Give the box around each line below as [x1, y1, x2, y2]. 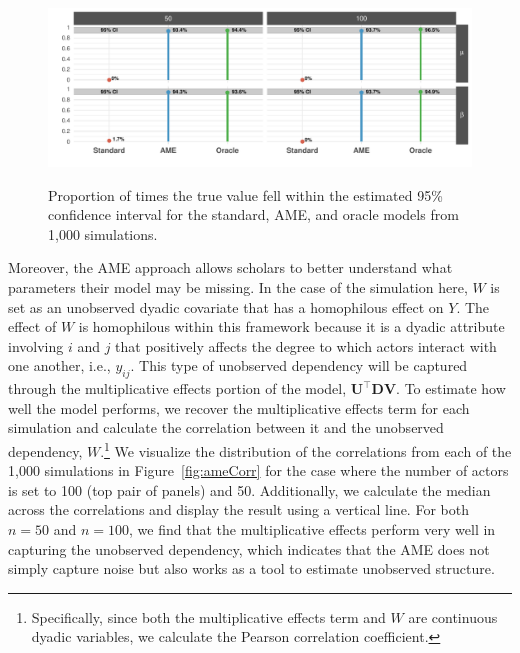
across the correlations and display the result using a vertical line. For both [8, 499, 469, 520]
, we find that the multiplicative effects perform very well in [129, 518, 496, 539]
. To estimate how [396, 378, 506, 399]
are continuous [408, 606, 498, 627]
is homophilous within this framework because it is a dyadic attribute [78, 316, 505, 337]
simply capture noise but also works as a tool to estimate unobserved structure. [8, 558, 495, 579]
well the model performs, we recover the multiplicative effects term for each [8, 397, 470, 418]
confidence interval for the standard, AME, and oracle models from [48, 204, 459, 225]
